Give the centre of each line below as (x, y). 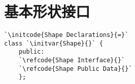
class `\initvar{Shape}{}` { (54, 43)
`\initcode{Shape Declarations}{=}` (66, 35)
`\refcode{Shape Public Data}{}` (75, 69)
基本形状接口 (47, 11)
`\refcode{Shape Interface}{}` (72, 60)
